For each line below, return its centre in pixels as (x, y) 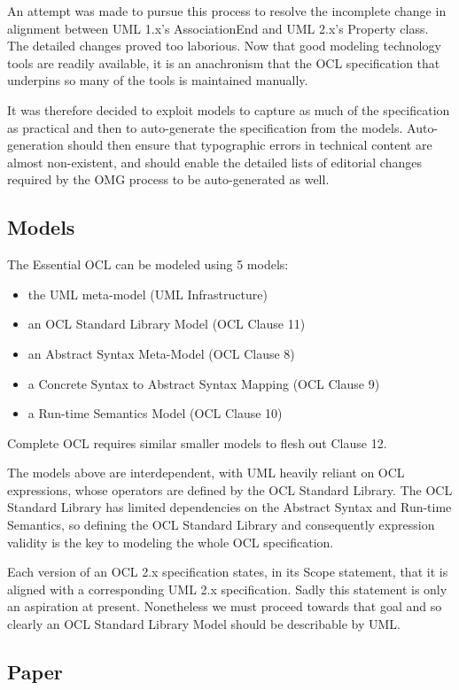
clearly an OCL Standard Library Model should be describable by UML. (204, 624)
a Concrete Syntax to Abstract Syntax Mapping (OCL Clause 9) (204, 383)
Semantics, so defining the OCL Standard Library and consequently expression (221, 525)
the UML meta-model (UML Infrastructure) (148, 294)
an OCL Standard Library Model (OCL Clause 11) (167, 324)
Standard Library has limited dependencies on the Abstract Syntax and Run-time (229, 507)
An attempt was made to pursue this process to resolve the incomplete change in (227, 11)
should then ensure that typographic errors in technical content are (250, 145)
